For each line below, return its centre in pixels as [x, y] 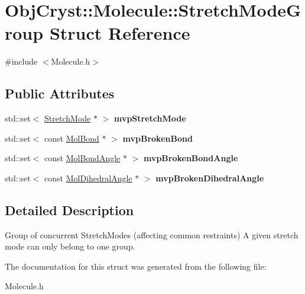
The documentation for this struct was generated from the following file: [136, 266]
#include [21, 61]
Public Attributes [60, 93]
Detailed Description [69, 210]
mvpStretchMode [150, 118]
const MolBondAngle [82, 158]
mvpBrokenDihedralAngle [210, 178]
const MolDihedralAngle [88, 178]
